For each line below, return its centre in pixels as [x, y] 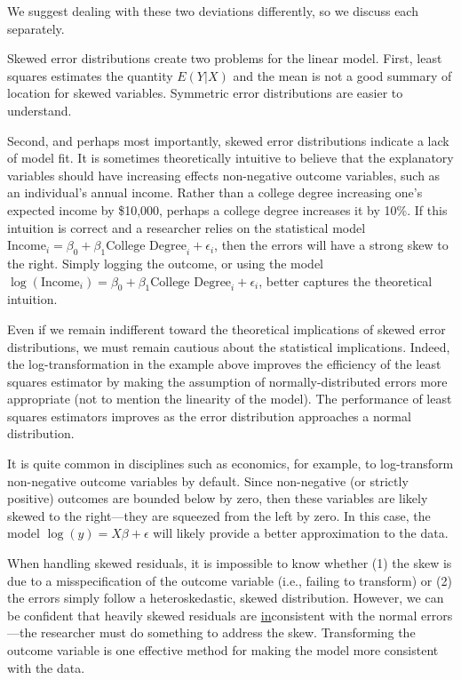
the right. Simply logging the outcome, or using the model [166, 263]
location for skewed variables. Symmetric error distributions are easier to [205, 93]
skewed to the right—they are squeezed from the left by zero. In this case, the [219, 515]
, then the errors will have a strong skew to [331, 245]
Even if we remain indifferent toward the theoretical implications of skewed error [227, 328]
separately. [36, 28]
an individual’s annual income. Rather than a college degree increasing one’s [215, 192]
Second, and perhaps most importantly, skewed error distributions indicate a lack [228, 140]
